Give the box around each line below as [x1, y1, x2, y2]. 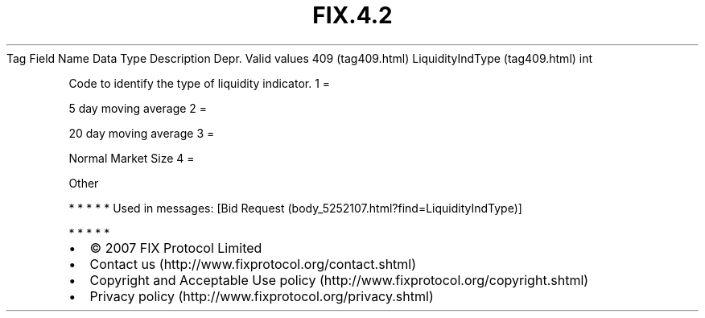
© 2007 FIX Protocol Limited [89, 239, 262, 256]
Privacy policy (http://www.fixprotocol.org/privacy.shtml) [89, 287, 434, 304]
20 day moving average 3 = [68, 126, 215, 140]
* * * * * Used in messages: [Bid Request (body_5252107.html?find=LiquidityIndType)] [68, 200, 522, 215]
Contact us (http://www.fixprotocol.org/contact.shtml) [89, 255, 417, 272]
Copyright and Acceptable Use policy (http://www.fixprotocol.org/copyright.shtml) [89, 271, 589, 288]
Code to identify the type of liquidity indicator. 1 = [68, 76, 331, 90]
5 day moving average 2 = [68, 101, 208, 115]
